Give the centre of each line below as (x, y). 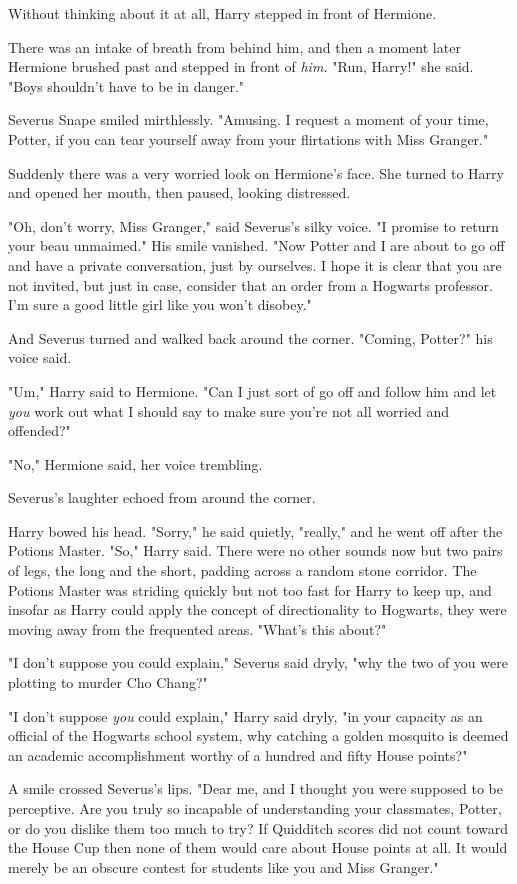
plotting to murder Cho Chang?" (108, 682)
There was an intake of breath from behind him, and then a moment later (234, 46)
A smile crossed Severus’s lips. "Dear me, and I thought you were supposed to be (255, 788)
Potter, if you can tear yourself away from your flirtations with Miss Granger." (248, 138)
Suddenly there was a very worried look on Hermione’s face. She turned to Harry (256, 172)
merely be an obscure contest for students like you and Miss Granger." (223, 866)
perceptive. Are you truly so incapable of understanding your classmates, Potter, (255, 808)
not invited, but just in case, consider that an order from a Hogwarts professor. (250, 284)
